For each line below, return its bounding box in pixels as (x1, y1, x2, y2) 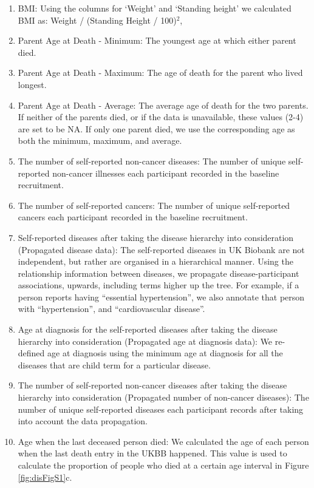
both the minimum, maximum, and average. (18, 134, 182, 147)
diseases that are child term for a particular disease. (18, 358, 211, 371)
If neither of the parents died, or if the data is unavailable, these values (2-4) (18, 110, 304, 123)
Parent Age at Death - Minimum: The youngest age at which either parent (18, 34, 296, 47)
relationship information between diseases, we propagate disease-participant (18, 266, 299, 279)
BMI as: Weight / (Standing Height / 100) (18, 13, 177, 26)
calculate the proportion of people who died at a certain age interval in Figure (18, 459, 309, 471)
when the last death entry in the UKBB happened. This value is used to (18, 447, 287, 459)
